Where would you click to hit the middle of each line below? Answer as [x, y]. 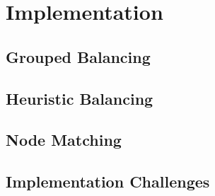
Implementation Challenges [108, 181]
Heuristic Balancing [80, 98]
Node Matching [64, 140]
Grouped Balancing [78, 56]
